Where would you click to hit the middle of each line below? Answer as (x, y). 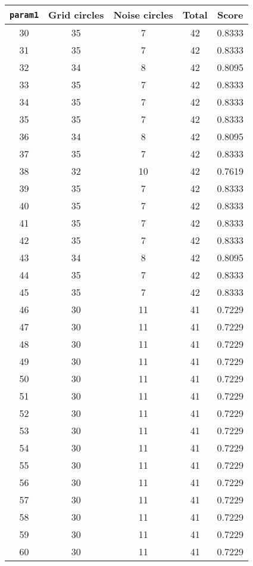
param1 (24, 15)
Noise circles (143, 15)
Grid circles (76, 15)
